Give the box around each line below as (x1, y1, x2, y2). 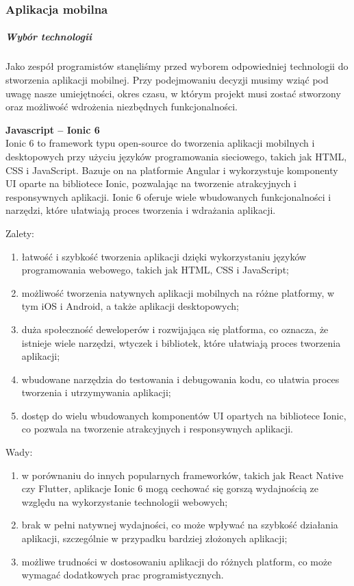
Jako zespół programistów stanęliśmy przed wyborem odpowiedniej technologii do (5, 59, 349, 73)
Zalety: (5, 225, 34, 240)
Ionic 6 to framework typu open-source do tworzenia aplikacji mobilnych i (5, 136, 315, 150)
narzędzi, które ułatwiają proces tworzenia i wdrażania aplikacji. (5, 203, 276, 217)
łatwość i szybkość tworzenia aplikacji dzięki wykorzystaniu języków (21, 249, 307, 263)
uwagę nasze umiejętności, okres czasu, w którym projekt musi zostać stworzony (5, 86, 341, 100)
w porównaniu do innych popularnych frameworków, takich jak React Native (21, 467, 344, 482)
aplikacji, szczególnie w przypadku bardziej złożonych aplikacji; (21, 531, 288, 546)
